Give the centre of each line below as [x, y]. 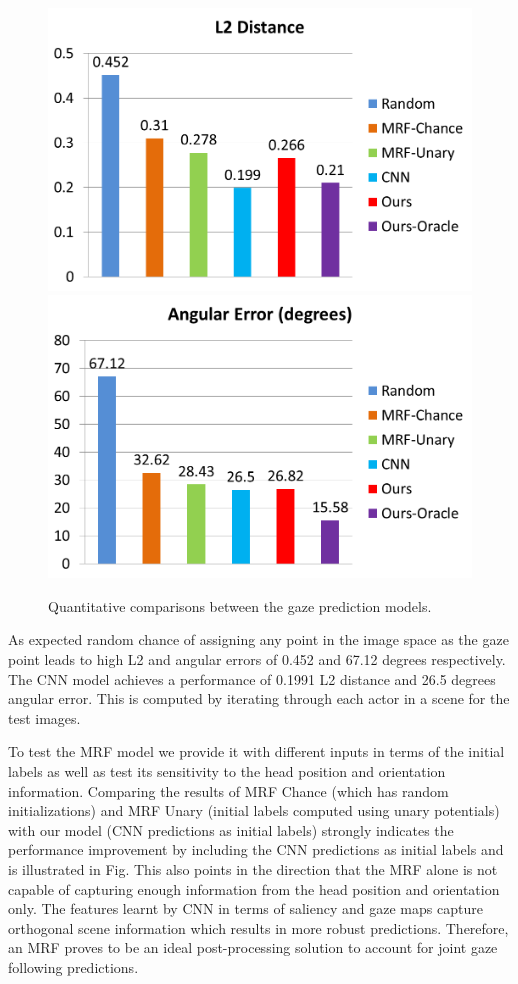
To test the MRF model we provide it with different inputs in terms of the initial [256, 751]
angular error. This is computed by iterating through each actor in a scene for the [259, 698]
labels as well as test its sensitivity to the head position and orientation [227, 770]
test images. [44, 717]
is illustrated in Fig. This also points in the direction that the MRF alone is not [253, 868]
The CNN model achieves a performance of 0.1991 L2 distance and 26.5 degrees [252, 678]
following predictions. [73, 966]
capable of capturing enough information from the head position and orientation [254, 888]
